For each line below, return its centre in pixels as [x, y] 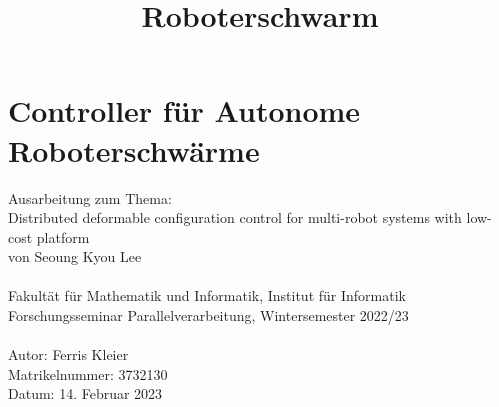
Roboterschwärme [134, 149]
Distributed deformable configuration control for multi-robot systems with [235, 217]
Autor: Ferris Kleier [68, 354]
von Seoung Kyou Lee [75, 256]
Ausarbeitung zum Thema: [90, 197]
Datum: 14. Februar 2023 [85, 393]
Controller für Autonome [184, 110]
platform [63, 236]
